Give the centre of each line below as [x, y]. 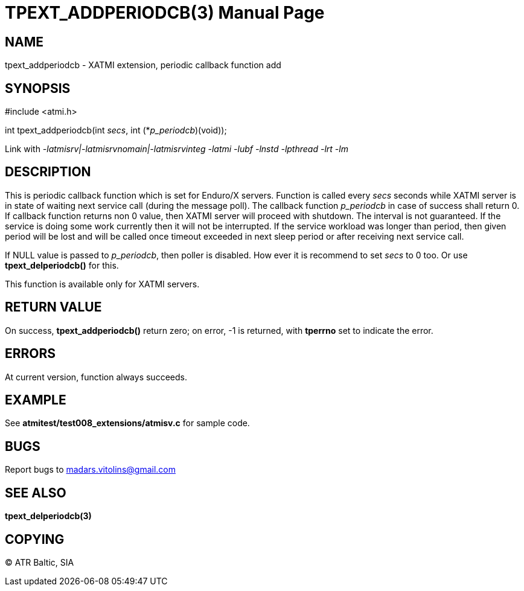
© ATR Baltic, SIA [40, 562]
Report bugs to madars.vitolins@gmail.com [90, 470]
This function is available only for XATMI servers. [102, 284]
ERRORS [30, 354]
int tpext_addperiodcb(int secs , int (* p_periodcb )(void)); [116, 130]
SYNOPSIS [38, 88]
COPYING [35, 539]
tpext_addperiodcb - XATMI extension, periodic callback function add [143, 65]
